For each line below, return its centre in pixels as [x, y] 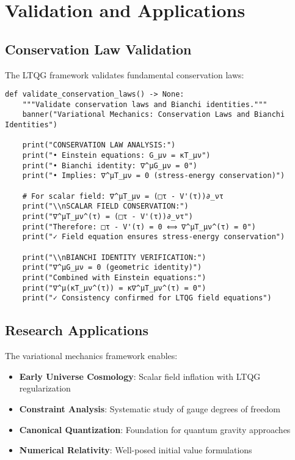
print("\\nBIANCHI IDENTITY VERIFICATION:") [114, 257]
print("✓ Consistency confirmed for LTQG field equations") [147, 298]
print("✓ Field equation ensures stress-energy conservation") [154, 237]
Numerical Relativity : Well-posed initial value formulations [136, 450]
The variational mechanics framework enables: [91, 356]
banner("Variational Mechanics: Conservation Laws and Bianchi [154, 115]
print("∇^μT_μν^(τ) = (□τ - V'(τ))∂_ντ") [107, 217]
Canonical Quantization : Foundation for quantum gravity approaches [155, 429]
